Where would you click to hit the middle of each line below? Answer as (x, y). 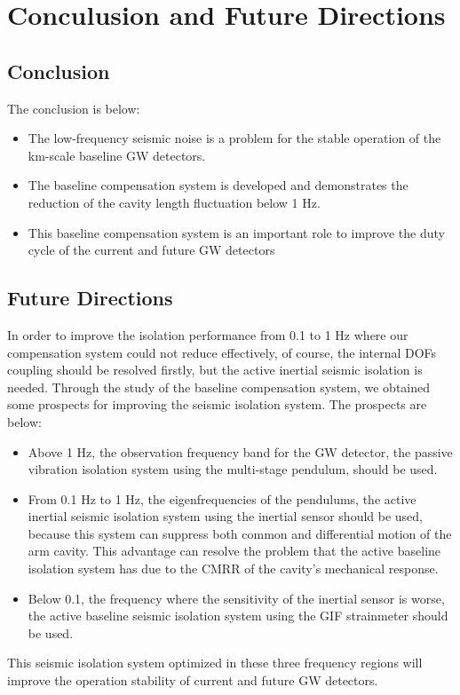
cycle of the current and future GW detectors (151, 250)
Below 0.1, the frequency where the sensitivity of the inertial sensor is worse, (236, 598)
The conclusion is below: (74, 108)
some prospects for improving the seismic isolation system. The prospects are (217, 404)
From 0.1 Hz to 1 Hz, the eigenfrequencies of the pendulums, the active (222, 498)
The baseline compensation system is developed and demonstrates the (218, 185)
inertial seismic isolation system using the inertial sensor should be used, (226, 516)
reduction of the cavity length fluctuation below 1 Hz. (174, 202)
